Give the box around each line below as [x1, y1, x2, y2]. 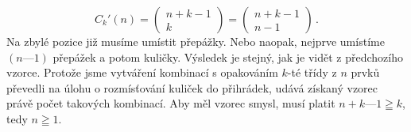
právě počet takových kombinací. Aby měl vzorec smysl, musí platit [6, 95, 335, 111]
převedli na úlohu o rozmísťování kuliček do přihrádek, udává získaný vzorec [6, 79, 378, 96]
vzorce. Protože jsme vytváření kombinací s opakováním [6, 64, 278, 81]
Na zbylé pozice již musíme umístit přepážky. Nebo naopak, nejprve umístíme [6, 33, 385, 49]
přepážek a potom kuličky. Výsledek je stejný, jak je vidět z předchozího [52, 48, 403, 65]
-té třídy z [287, 64, 337, 81]
